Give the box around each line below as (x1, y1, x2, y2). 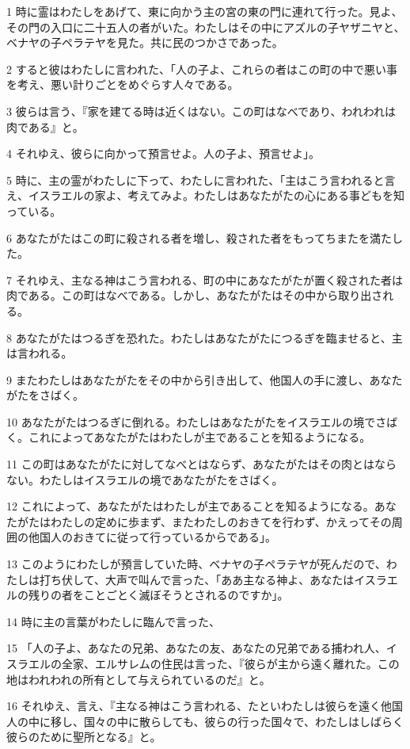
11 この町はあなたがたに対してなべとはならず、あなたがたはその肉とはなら (6, 456, 397, 472)
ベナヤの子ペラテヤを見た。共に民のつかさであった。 (6, 34, 283, 51)
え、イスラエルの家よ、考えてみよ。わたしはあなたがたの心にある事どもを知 (6, 187, 404, 204)
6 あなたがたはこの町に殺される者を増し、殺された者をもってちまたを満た (6, 229, 392, 246)
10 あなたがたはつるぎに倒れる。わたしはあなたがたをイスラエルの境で (6, 413, 376, 430)
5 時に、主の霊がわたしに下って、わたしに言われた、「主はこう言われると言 (6, 171, 396, 188)
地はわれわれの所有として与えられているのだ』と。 (6, 671, 271, 687)
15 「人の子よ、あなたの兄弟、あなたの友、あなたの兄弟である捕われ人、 (6, 640, 386, 656)
